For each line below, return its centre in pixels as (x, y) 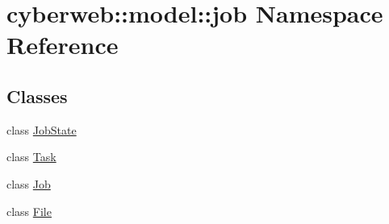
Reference (63, 45)
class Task (31, 157)
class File (29, 211)
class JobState (42, 129)
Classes (37, 95)
